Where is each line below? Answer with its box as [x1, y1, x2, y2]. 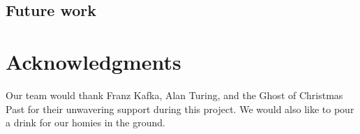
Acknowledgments [6, 47, 181, 75]
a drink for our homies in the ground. [6, 115, 165, 130]
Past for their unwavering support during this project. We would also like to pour [6, 101, 354, 116]
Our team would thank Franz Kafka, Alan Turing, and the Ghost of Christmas [6, 87, 343, 102]
